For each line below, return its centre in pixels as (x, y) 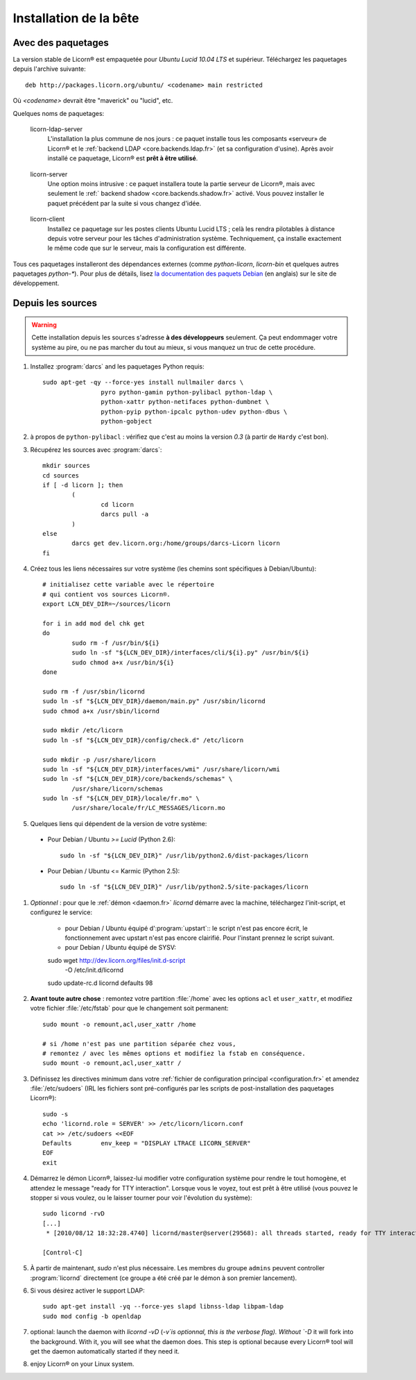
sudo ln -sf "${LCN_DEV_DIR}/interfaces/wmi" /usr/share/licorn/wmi (161, 769)
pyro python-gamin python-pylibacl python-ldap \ (187, 392)
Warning (44, 325)
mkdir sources (66, 466)
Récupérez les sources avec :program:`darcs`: (96, 449)
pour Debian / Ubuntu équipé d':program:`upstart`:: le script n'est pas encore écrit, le (186, 928)
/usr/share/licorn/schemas (118, 789)
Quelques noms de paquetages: (59, 113)
